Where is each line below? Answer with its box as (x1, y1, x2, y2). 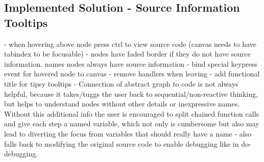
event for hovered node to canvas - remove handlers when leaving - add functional (4, 68, 260, 79)
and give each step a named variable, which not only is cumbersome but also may (4, 118, 259, 129)
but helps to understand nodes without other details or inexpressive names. (4, 98, 240, 109)
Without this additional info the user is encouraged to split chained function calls (4, 108, 259, 119)
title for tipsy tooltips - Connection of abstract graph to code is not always (4, 78, 238, 89)
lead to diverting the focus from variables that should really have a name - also (4, 128, 252, 139)
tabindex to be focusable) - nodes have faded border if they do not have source (4, 48, 251, 59)
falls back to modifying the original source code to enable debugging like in (4, 138, 239, 149)
